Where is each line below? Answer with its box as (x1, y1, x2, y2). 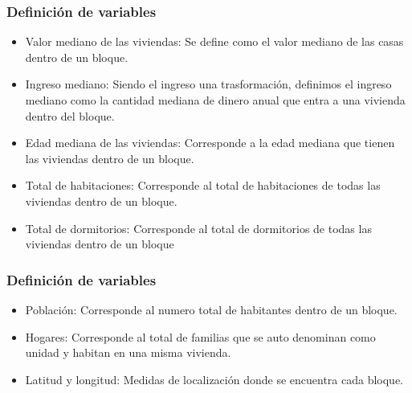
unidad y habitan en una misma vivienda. (25, 344, 231, 361)
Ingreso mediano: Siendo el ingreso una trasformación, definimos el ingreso (25, 76, 392, 92)
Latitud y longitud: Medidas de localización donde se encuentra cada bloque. (25, 370, 403, 387)
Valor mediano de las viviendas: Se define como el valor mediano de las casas (25, 33, 404, 50)
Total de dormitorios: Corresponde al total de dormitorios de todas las (25, 219, 372, 236)
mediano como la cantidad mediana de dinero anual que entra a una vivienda (25, 92, 406, 108)
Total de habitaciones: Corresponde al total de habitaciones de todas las (25, 177, 381, 194)
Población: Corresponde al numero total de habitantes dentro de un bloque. (25, 301, 398, 317)
